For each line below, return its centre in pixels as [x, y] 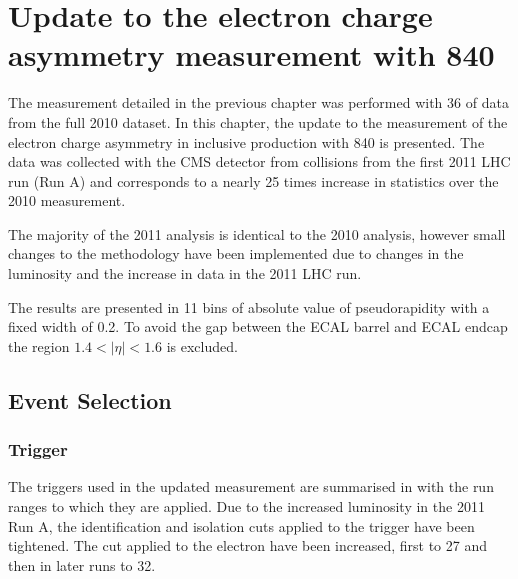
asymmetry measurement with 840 [251, 54]
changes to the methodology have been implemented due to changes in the [236, 253]
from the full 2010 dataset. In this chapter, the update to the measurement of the [258, 121]
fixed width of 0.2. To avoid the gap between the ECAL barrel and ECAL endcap [258, 326]
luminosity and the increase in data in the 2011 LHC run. [185, 273]
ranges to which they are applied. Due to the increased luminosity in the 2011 [246, 506]
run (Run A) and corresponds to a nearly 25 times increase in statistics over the [253, 180]
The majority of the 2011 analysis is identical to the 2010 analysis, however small [257, 233]
